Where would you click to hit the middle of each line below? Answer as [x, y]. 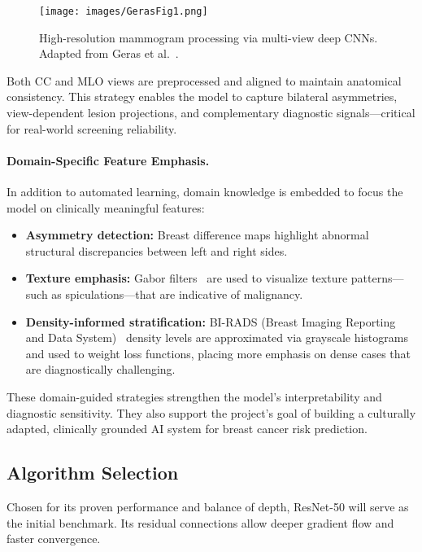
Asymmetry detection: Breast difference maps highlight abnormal [197, 235]
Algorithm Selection [93, 473]
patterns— [377, 278]
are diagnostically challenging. [100, 369]
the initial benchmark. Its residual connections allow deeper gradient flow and [200, 522]
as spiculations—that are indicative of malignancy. [177, 294]
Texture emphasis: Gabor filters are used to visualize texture [187, 278]
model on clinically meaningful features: [106, 207]
